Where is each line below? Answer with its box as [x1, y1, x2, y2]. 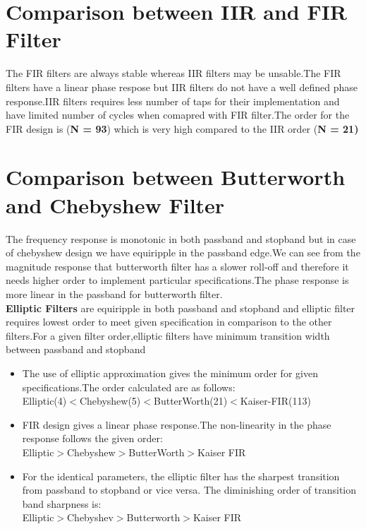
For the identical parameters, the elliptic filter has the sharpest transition [22, 468, 340, 483]
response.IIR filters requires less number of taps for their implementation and [6, 93, 340, 108]
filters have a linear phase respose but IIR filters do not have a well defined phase [6, 79, 358, 94]
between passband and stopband [6, 342, 146, 357]
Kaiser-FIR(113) [240, 393, 311, 408]
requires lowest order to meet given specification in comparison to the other [6, 314, 332, 329]
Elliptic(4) [22, 393, 67, 408]
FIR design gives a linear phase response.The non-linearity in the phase [22, 417, 331, 432]
